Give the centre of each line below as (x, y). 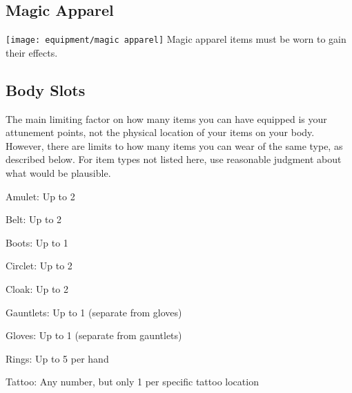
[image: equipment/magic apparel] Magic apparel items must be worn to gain (176, 39)
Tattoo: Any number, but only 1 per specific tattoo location (132, 382)
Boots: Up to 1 (37, 242)
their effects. (32, 52)
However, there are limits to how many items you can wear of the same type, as (174, 145)
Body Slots (46, 89)
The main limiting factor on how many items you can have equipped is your (166, 118)
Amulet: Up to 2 (40, 196)
